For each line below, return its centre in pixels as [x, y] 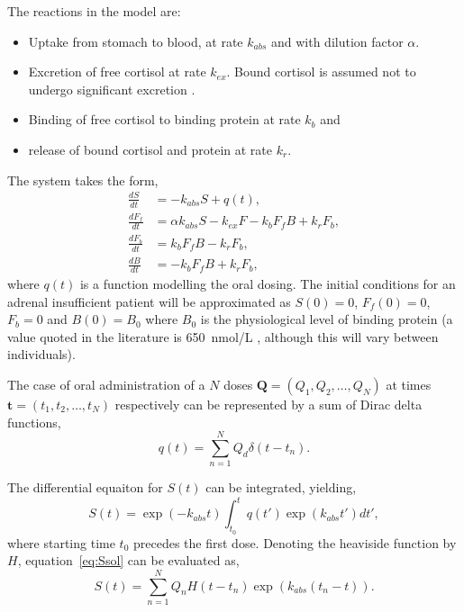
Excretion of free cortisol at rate [117, 72]
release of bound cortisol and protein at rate [150, 149]
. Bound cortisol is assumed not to [321, 72]
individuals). [41, 354]
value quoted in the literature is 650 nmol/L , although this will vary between [223, 336]
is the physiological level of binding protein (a [327, 319]
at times [409, 385]
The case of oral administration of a [106, 385]
